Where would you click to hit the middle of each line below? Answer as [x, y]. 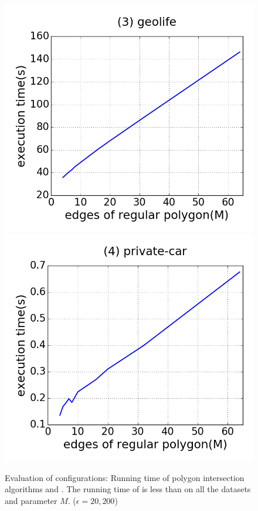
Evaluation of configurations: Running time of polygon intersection [125, 477]
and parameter [31, 500]
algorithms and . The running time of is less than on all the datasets [128, 489]
